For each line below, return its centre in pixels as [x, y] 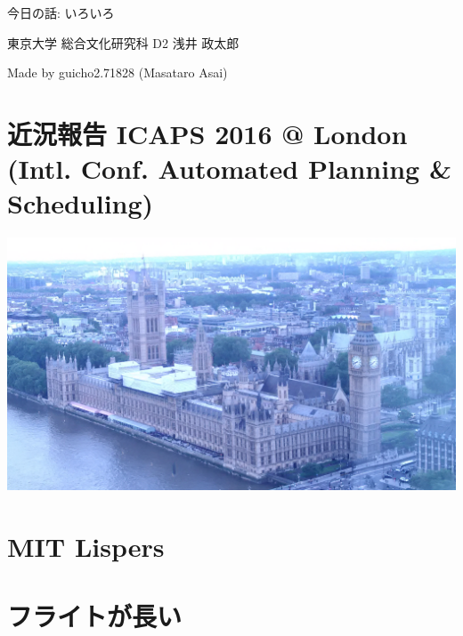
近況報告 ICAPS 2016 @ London [207, 133]
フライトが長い [95, 615]
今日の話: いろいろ [61, 12]
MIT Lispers [86, 546]
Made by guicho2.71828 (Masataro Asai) [118, 72]
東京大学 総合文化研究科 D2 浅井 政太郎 [123, 42]
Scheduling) [81, 203]
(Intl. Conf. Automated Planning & [229, 169]
